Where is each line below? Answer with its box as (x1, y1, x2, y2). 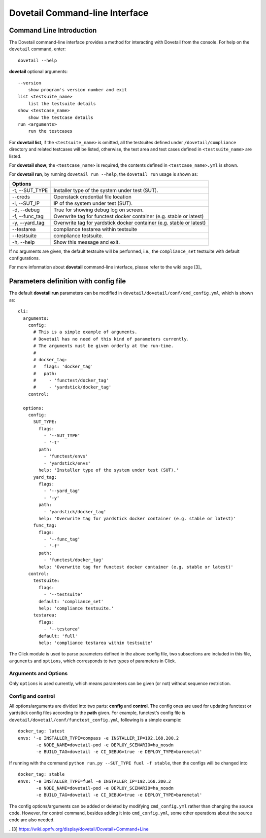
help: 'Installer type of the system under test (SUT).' (38, 467, 179, 473)
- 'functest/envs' (43, 454, 88, 459)
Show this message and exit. (53, 238, 120, 245)
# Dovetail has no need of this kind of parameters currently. (33, 336, 190, 342)
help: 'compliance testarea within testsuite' (38, 640, 153, 646)
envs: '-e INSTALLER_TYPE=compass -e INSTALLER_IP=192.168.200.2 (18, 735, 179, 741)
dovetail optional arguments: (9, 69, 68, 75)
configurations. (9, 255, 40, 261)
